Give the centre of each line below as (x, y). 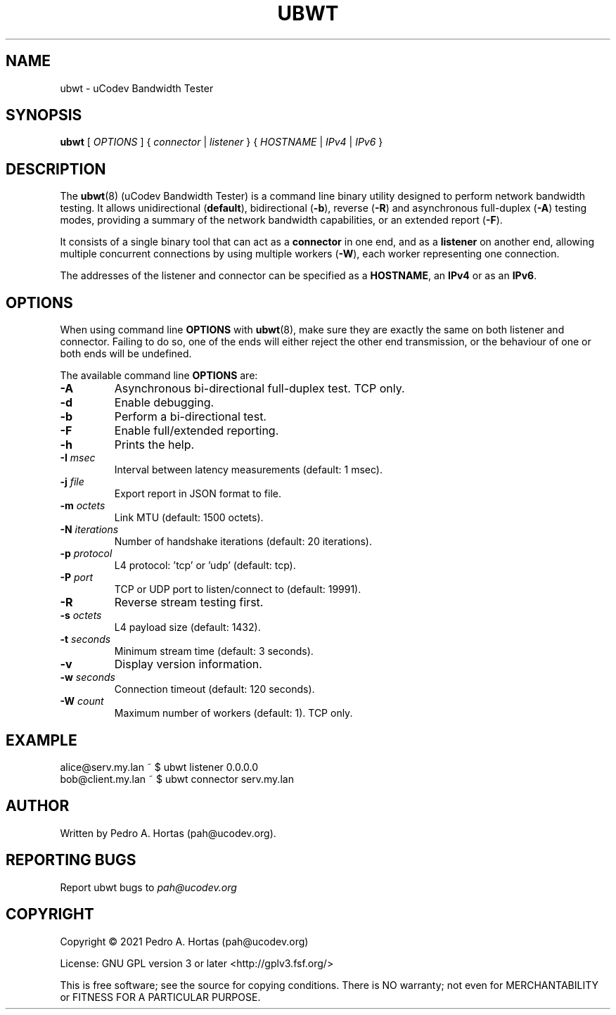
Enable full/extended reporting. (197, 431)
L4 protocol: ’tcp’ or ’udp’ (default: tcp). (205, 566)
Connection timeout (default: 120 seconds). (214, 689)
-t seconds (85, 639)
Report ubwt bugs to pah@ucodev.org (148, 887)
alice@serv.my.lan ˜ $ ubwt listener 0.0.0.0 (159, 767)
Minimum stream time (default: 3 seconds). (214, 651)
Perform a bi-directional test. (190, 417)
